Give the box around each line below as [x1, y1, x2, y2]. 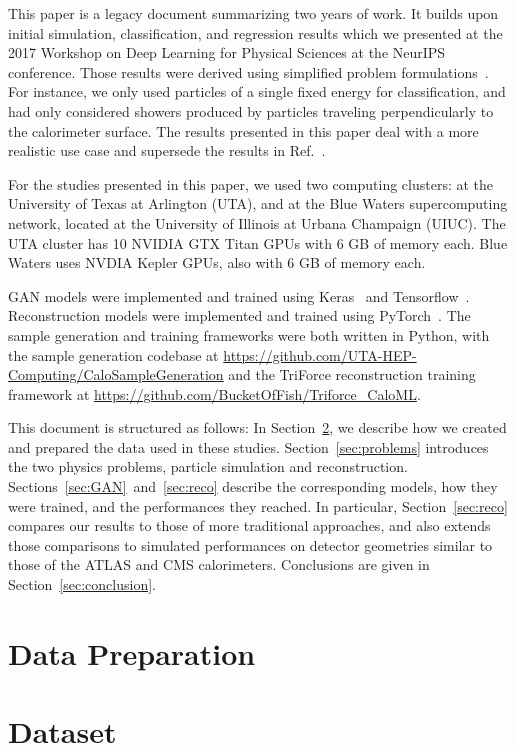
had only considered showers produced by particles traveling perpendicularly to [8, 100, 494, 121]
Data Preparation [8, 632, 256, 673]
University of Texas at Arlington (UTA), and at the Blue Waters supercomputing [8, 193, 508, 214]
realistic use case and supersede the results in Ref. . [8, 140, 326, 161]
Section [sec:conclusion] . [8, 574, 156, 595]
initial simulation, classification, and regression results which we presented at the [8, 22, 503, 43]
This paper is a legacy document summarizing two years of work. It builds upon [8, 3, 499, 23]
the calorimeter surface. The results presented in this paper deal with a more [8, 120, 479, 141]
